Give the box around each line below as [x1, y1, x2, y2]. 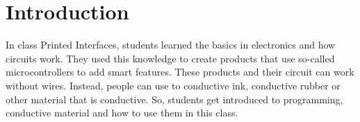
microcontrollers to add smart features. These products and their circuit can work [6, 64, 354, 79]
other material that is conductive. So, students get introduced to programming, [6, 91, 343, 106]
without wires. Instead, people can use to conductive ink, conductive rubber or [6, 78, 341, 92]
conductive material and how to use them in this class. [6, 105, 238, 120]
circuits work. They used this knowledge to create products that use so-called [6, 51, 335, 65]
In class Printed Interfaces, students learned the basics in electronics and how [6, 37, 336, 52]
